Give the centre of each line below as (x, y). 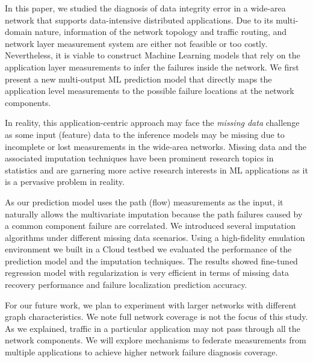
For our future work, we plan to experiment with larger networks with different (151, 304)
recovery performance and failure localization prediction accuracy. (126, 285)
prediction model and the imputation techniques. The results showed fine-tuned (151, 261)
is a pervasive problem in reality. (65, 182)
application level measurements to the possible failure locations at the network (150, 91)
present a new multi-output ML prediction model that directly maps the (138, 79)
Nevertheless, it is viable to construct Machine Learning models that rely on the (153, 55)
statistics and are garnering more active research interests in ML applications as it (156, 170)
